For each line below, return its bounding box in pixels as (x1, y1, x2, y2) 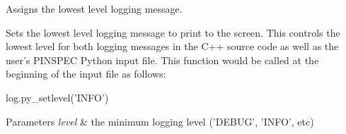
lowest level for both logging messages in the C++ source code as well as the (6, 39, 339, 54)
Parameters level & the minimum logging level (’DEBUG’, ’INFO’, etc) (6, 114, 314, 128)
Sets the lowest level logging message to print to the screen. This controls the (6, 25, 340, 39)
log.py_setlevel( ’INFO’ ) (6, 90, 109, 104)
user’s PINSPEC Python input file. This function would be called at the (6, 52, 319, 67)
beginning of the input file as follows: (6, 66, 166, 81)
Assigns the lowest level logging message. (6, 1, 183, 16)
